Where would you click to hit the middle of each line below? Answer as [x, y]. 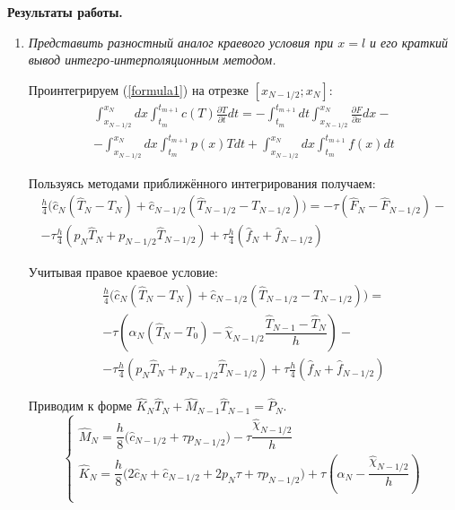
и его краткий [409, 42]
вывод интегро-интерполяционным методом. [152, 60]
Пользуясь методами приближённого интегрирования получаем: [202, 182]
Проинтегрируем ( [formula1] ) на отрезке [138, 89]
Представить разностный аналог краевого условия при [181, 42]
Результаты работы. [65, 12]
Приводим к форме [80, 406]
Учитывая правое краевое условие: [123, 272]
